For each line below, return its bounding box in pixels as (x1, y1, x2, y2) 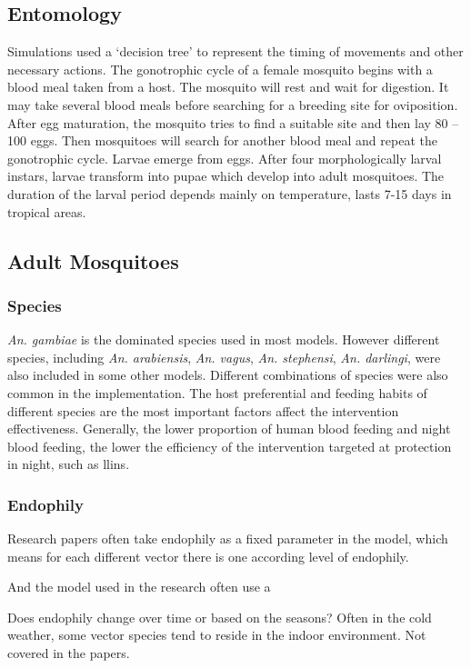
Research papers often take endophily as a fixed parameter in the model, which (7, 529, 448, 548)
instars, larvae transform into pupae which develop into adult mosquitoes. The (7, 166, 445, 185)
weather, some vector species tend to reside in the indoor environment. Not (7, 625, 426, 644)
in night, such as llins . (7, 454, 130, 474)
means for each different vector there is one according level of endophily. (7, 546, 409, 565)
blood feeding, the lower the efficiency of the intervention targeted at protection (7, 436, 452, 455)
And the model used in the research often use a (7, 577, 271, 596)
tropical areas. (7, 202, 86, 221)
